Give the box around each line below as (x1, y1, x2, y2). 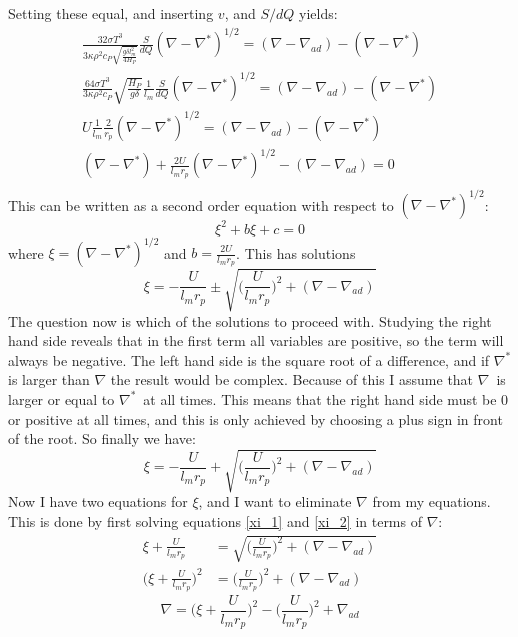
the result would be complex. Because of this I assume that (110, 369, 474, 390)
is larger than (8, 369, 90, 390)
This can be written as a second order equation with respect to (8, 194, 394, 214)
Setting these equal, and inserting (8, 3, 214, 23)
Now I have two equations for (8, 491, 188, 512)
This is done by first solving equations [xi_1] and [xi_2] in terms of (8, 510, 422, 531)
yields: (299, 3, 338, 23)
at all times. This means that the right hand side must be (143, 388, 497, 409)
